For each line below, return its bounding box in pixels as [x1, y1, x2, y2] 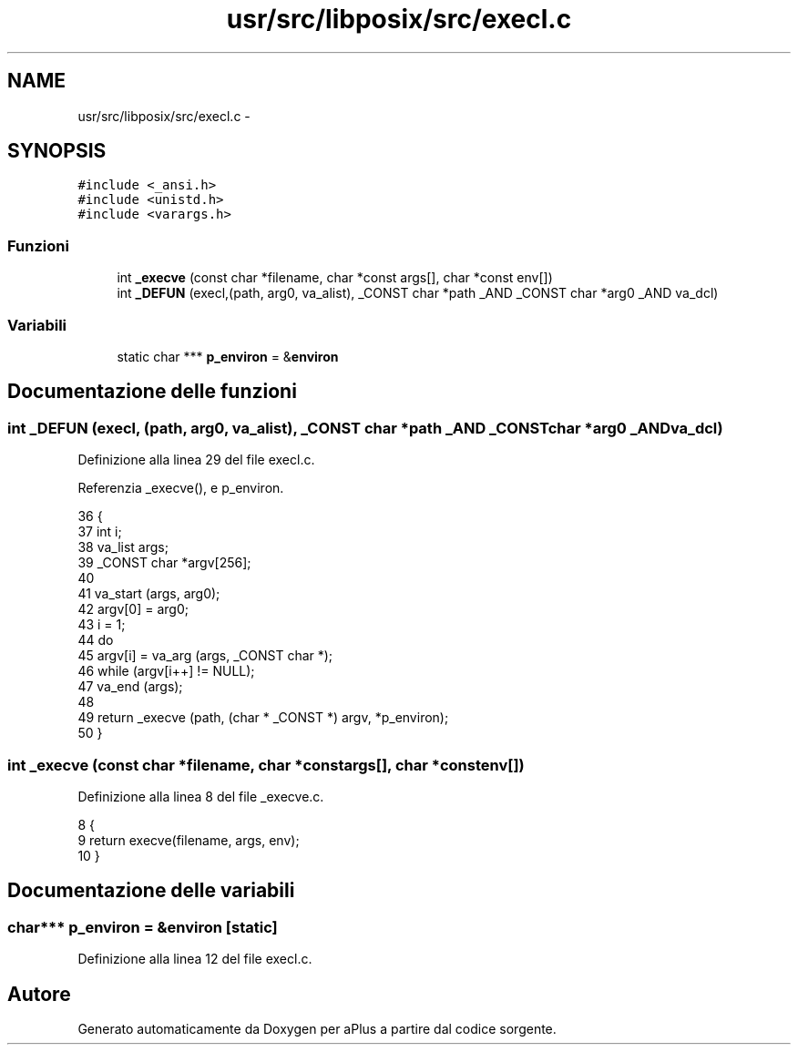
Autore [7, 982, 71, 1006]
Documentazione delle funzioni [7, 380, 297, 403]
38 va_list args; [77, 539, 169, 556]
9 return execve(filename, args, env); [77, 832, 300, 848]
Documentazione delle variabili [7, 879, 295, 903]
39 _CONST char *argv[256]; [77, 555, 251, 571]
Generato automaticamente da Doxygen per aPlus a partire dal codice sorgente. [77, 1020, 557, 1037]
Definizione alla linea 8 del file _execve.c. [77, 788, 324, 804]
